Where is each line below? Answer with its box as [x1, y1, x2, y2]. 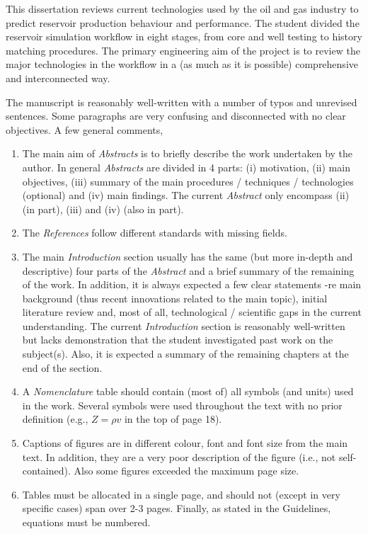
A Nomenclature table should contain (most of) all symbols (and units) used [22, 384, 354, 399]
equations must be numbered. [22, 515, 151, 529]
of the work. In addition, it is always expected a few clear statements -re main [22, 277, 362, 292]
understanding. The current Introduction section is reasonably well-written [22, 318, 345, 333]
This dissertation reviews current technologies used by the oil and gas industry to [6, 1, 359, 16]
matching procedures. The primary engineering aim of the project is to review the [6, 42, 360, 57]
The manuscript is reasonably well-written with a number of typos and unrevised [6, 94, 357, 109]
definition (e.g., [22, 411, 88, 426]
